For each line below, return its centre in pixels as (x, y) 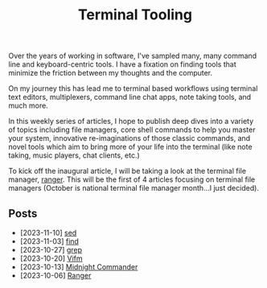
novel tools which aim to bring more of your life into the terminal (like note (130, 147)
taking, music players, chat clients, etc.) (74, 155)
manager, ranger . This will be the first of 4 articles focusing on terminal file (132, 179)
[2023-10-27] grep (51, 250)
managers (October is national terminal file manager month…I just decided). (134, 188)
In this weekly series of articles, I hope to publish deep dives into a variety (131, 121)
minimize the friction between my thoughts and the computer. (111, 73)
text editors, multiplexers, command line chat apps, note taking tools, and (130, 97)
